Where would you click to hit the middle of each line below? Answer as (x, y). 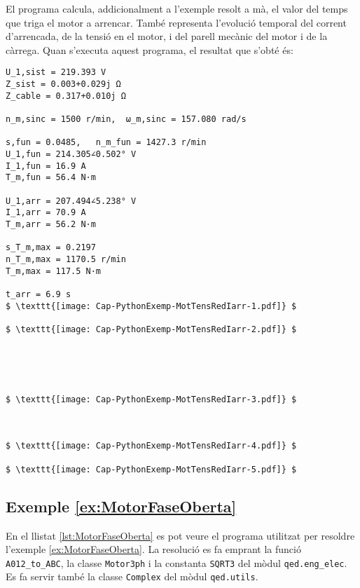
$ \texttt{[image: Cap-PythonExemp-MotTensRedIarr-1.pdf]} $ (151, 306)
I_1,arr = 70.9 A (46, 213)
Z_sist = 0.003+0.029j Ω (63, 84)
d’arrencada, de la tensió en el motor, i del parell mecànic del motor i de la (167, 36)
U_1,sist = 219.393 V (56, 73)
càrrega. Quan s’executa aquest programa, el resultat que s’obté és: (150, 49)
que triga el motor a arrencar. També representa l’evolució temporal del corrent (176, 22)
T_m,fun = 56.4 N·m (51, 178)
